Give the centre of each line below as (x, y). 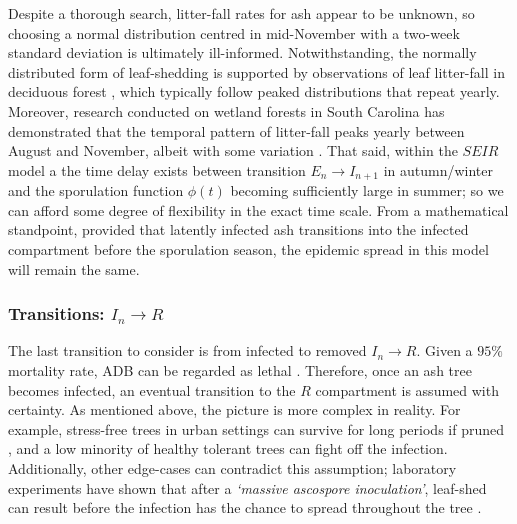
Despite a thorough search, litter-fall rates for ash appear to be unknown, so (241, 13)
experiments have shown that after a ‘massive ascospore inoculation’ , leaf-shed (247, 487)
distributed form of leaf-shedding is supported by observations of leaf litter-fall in (256, 71)
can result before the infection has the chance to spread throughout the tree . (245, 507)
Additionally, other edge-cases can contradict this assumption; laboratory (232, 467)
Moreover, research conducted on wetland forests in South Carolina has (226, 110)
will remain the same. (74, 268)
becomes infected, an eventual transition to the (152, 389)
